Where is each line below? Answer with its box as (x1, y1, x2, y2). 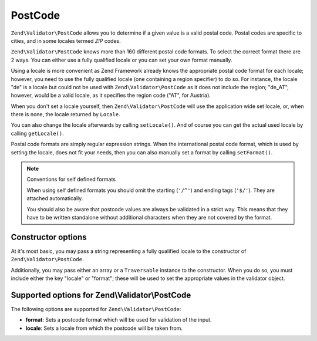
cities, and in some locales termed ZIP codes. (11, 37, 121, 44)
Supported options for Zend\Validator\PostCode (11, 290, 191, 300)
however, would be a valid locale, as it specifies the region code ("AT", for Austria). (11, 92, 211, 99)
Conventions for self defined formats (26, 176, 116, 183)
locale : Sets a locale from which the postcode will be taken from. (25, 325, 183, 332)
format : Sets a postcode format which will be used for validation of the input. (25, 316, 212, 323)
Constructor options (11, 232, 87, 242)
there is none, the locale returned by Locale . (11, 111, 120, 118)
